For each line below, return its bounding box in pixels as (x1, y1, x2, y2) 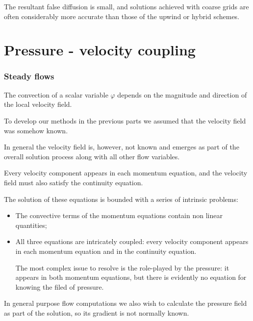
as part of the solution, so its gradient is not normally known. (4, 307, 189, 318)
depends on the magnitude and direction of (117, 89, 247, 99)
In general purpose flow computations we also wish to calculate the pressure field (4, 298, 247, 308)
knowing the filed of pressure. (15, 281, 104, 292)
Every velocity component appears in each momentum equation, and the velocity (4, 168, 248, 178)
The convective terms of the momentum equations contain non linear (15, 210, 223, 221)
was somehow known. (4, 125, 68, 135)
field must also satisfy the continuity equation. (4, 177, 143, 187)
